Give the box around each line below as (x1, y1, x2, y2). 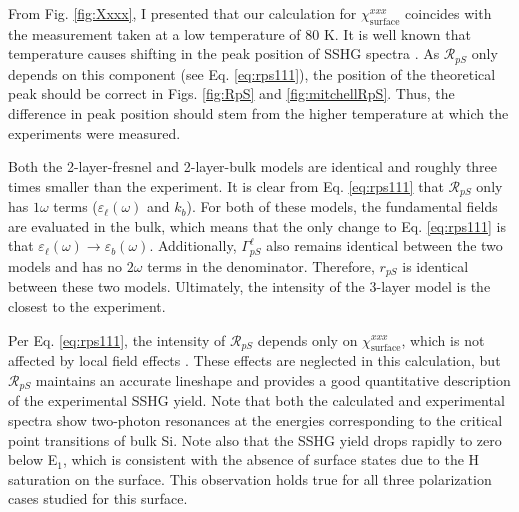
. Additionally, (149, 235, 237, 256)
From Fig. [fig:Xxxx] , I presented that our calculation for (8, 3, 357, 23)
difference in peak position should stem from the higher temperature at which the (8, 103, 509, 124)
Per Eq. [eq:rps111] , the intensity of (8, 329, 226, 350)
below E (8, 449, 58, 470)
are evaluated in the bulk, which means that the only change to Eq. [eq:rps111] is (8, 215, 506, 236)
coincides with (405, 3, 492, 23)
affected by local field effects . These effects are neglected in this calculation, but (8, 350, 501, 371)
